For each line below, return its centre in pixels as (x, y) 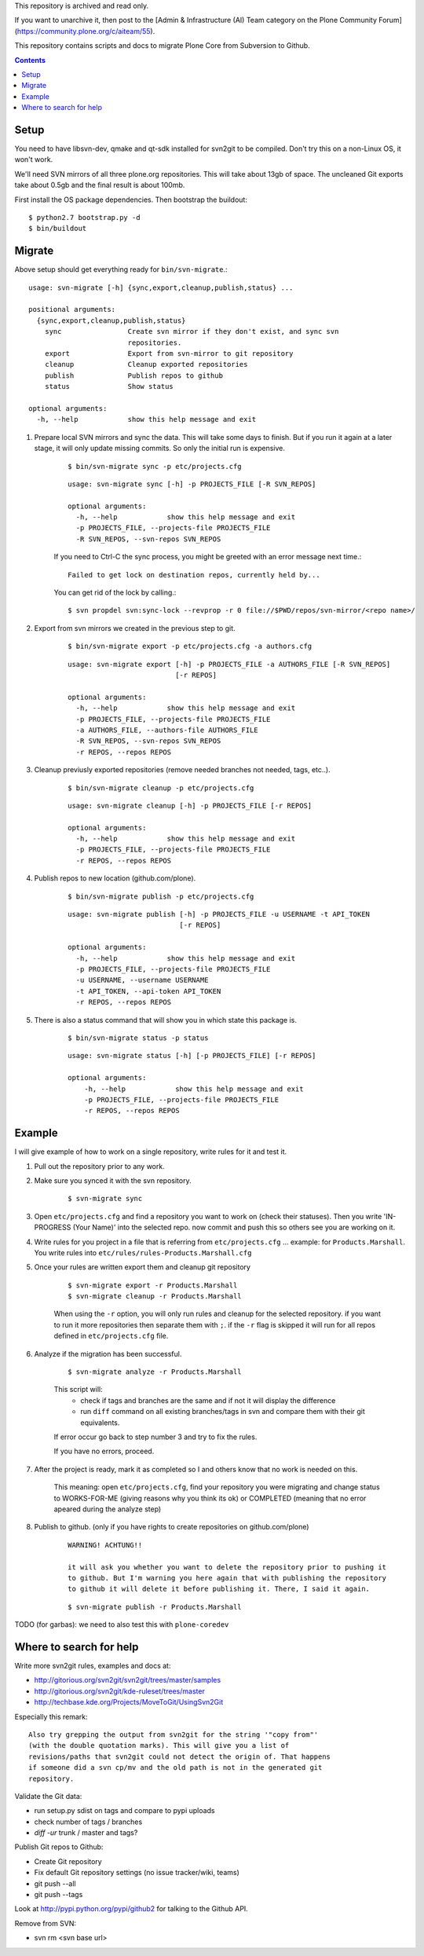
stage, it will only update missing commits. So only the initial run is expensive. (160, 449)
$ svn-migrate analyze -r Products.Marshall (155, 1372)
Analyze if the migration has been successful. (108, 1353)
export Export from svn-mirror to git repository (169, 354)
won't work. (34, 159)
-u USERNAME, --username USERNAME (142, 980)
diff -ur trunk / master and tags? (86, 1833)
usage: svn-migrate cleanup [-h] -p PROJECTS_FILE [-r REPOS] (190, 806)
